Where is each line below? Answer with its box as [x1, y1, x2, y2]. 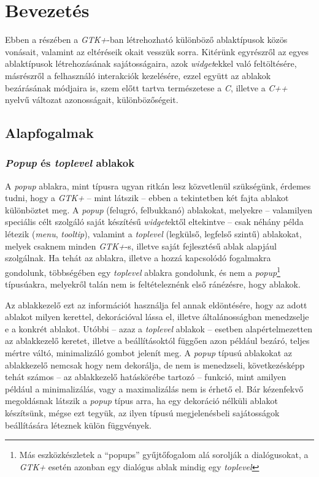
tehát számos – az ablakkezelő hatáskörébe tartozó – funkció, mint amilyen [5, 370, 286, 383]
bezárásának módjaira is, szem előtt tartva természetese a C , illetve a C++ [5, 81, 288, 94]
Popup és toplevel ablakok [5, 155, 135, 170]
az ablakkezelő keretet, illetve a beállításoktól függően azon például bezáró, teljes [5, 334, 310, 347]
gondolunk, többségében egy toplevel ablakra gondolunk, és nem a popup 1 [5, 264, 280, 278]
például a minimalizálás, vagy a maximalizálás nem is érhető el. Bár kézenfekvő [5, 382, 304, 395]
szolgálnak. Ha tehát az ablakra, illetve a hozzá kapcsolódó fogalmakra [5, 251, 271, 264]
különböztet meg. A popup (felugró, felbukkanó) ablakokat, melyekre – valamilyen [5, 203, 313, 216]
